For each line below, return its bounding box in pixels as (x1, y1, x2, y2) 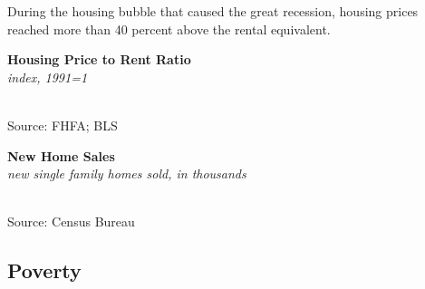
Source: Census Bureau (7, 212, 135, 231)
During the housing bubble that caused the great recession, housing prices (7, 2, 419, 20)
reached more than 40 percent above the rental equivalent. (7, 19, 331, 38)
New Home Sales (7, 146, 115, 165)
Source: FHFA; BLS (7, 115, 118, 134)
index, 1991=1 (7, 67, 88, 86)
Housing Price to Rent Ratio (7, 50, 191, 69)
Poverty (7, 256, 82, 284)
